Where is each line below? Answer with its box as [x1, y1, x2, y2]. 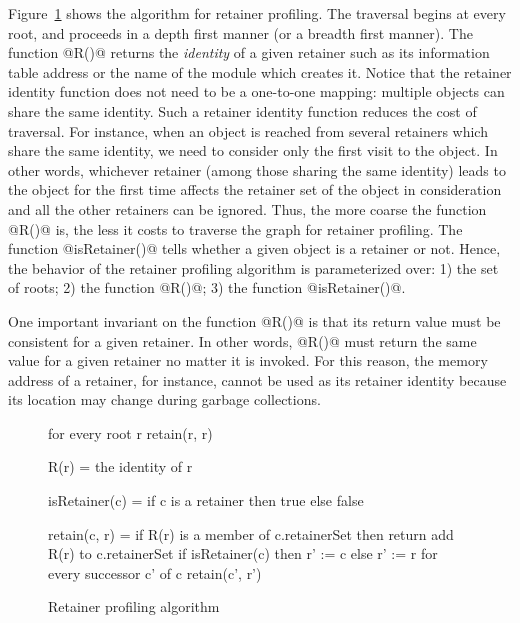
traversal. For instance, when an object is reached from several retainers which [8, 120, 488, 141]
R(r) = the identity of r [48, 456, 193, 477]
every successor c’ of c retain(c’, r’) [48, 562, 262, 583]
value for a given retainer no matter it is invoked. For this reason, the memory [8, 350, 488, 371]
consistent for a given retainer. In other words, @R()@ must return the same [8, 330, 477, 351]
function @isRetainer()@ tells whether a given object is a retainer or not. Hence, [8, 238, 501, 259]
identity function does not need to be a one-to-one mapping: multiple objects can [8, 81, 505, 102]
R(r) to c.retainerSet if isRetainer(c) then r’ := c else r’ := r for [48, 543, 438, 564]
